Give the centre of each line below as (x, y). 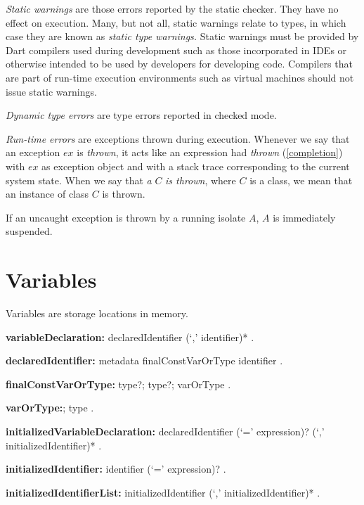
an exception (33, 152)
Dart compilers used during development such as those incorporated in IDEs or (176, 50)
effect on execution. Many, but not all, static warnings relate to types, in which (176, 22)
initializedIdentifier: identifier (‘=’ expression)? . (116, 469)
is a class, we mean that (301, 180)
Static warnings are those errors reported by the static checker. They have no (172, 8)
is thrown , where (201, 180)
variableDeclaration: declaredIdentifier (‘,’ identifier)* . (130, 337)
